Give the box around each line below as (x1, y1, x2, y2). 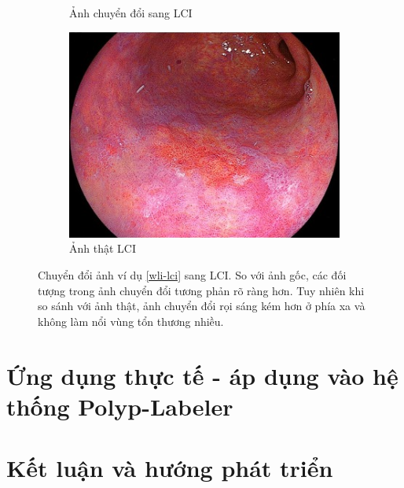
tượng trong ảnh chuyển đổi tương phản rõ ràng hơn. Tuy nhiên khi (38, 282, 365, 298)
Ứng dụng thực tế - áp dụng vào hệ (6, 359, 398, 391)
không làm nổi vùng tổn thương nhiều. (38, 312, 224, 329)
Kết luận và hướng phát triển (6, 452, 333, 484)
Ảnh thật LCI (69, 240, 136, 257)
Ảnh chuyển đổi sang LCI (69, 5, 193, 20)
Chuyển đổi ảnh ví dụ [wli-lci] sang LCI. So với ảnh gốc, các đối (38, 267, 347, 283)
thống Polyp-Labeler (6, 390, 233, 422)
